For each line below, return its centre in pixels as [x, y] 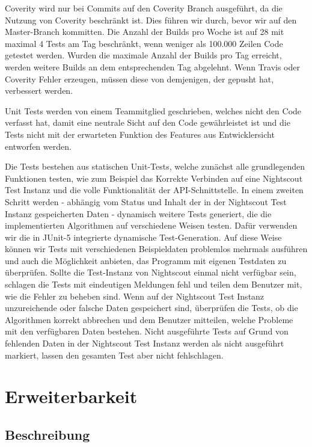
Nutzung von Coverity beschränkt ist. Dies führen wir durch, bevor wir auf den [151, 20]
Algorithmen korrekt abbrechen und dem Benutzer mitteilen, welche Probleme [149, 319]
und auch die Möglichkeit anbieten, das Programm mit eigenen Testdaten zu [146, 260]
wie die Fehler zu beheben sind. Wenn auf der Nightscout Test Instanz [135, 296]
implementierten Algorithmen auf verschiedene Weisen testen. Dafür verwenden [151, 225]
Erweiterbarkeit [71, 396]
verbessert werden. [39, 91]
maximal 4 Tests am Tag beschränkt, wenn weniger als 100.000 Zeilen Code [144, 43]
